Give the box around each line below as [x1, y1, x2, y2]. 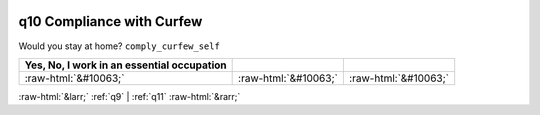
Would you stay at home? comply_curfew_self [18, 40, 220, 52]
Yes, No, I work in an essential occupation [24, 58, 227, 72]
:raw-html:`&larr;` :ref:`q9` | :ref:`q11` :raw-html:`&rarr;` [18, 90, 241, 102]
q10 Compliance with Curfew [18, 13, 203, 30]
